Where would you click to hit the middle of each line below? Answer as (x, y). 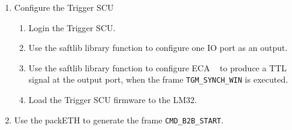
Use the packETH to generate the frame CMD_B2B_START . (119, 120)
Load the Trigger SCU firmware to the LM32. (113, 100)
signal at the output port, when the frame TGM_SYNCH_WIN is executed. (158, 79)
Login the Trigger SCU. (72, 27)
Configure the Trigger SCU (64, 7)
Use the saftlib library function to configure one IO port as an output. (158, 48)
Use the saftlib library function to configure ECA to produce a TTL (158, 67)
